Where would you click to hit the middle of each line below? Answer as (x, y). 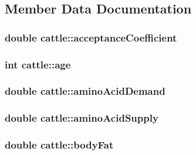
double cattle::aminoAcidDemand (85, 91)
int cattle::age (38, 64)
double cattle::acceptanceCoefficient (91, 37)
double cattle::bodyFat (59, 145)
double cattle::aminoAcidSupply (82, 118)
